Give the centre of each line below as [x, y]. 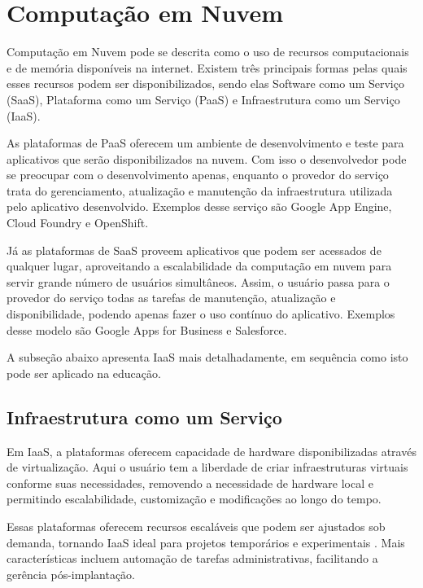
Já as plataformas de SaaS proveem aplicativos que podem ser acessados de [194, 250]
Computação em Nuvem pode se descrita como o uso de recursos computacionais [208, 52]
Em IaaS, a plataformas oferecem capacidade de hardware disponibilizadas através [211, 451]
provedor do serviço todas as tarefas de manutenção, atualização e [171, 298]
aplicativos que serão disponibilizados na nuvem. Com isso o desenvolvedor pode [207, 158]
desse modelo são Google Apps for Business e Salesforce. [147, 329]
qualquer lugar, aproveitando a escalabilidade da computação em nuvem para [199, 266]
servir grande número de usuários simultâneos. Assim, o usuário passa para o [198, 281]
